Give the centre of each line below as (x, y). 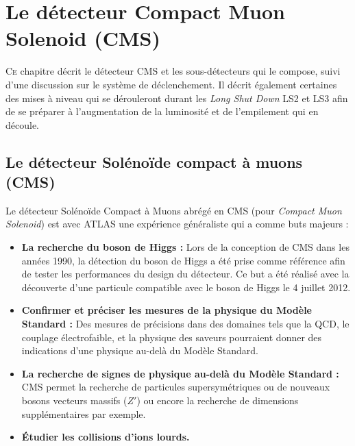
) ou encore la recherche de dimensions (218, 400)
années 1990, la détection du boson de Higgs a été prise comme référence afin (183, 260)
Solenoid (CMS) (83, 38)
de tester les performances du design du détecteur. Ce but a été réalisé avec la (185, 274)
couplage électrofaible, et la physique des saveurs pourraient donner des (172, 337)
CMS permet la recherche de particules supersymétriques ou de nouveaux (176, 387)
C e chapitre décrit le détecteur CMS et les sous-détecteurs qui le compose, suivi (173, 71)
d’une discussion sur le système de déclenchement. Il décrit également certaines (171, 84)
